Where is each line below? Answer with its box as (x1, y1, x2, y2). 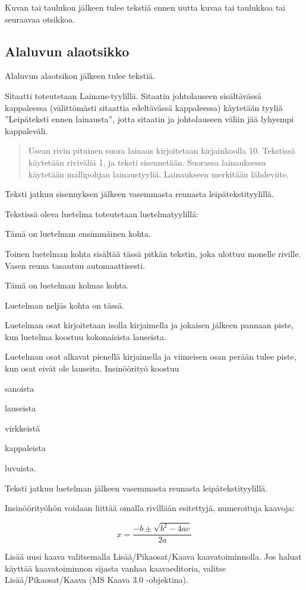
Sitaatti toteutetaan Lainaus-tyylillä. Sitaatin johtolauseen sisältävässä (5, 89, 261, 101)
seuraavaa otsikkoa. (5, 12, 75, 25)
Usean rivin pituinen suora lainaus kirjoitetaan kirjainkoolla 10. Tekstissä (28, 144, 295, 157)
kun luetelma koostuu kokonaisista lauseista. (5, 330, 166, 342)
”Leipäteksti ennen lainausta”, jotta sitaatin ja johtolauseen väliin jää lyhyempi (5, 113, 294, 125)
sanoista (5, 382, 34, 394)
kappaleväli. (5, 124, 48, 137)
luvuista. (5, 462, 36, 474)
